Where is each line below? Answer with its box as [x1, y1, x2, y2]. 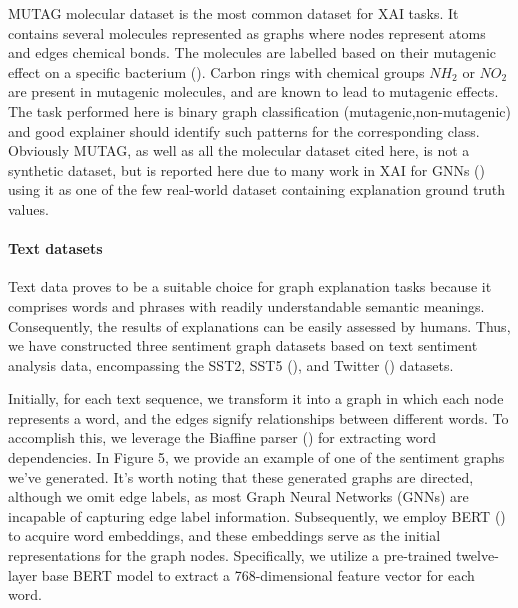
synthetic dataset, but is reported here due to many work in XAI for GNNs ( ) [8, 159, 485, 180]
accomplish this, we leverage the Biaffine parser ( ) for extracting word [8, 427, 437, 448]
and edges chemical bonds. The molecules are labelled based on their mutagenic [8, 42, 497, 63]
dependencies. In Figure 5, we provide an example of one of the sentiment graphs [8, 447, 505, 468]
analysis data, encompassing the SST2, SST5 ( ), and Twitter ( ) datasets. [8, 354, 454, 375]
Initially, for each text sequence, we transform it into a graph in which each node [8, 388, 504, 409]
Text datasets [8, 238, 103, 259]
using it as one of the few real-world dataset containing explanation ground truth [8, 179, 506, 200]
